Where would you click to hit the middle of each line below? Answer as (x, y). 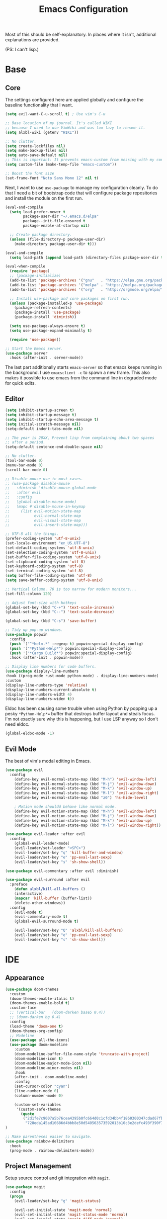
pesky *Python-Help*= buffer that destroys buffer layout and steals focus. (80, 714)
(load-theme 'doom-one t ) (37, 1026)
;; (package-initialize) (35, 276)
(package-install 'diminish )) (45, 317)
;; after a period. (25, 442)
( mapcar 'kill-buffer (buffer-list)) (53, 898)
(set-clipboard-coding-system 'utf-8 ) (45, 562)
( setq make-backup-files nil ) (37, 151)
